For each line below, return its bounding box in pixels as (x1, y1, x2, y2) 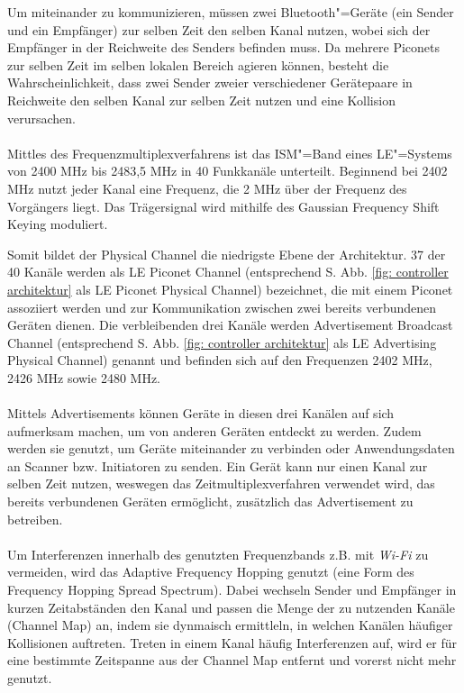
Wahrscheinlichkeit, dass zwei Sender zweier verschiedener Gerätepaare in (7, 73, 413, 92)
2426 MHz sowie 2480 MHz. (7, 368, 160, 387)
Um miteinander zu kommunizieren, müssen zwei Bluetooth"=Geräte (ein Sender (7, 3, 454, 21)
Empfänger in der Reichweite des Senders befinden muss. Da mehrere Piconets (7, 38, 441, 57)
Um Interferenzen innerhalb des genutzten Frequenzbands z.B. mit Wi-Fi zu (7, 544, 429, 563)
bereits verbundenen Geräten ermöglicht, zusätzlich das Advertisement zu (7, 492, 414, 511)
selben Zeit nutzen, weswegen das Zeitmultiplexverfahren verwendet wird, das (7, 474, 435, 493)
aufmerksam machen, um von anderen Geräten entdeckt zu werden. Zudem (7, 421, 422, 440)
